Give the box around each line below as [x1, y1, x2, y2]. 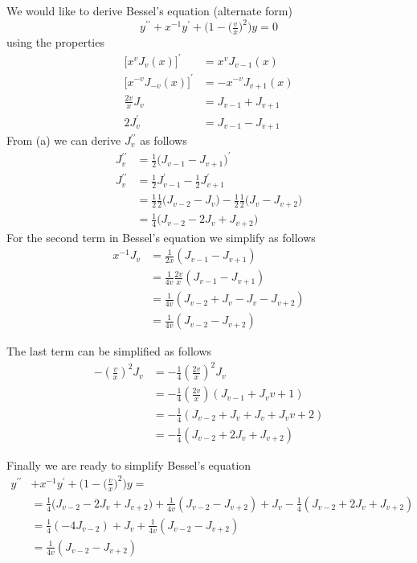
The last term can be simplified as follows [6, 343, 212, 360]
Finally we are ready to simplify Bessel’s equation [6, 456, 251, 473]
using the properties [6, 33, 104, 50]
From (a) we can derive [6, 132, 121, 149]
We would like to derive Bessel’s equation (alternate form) [6, 2, 292, 18]
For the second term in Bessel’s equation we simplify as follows [6, 228, 316, 245]
